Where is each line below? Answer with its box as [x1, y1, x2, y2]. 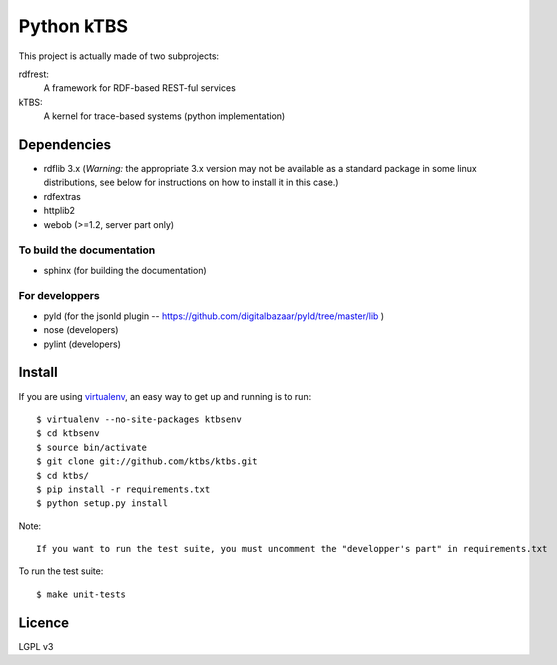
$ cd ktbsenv [36, 428, 100, 439]
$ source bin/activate [36, 441, 148, 453]
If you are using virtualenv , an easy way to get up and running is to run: [18, 390, 312, 402]
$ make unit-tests [36, 588, 127, 600]
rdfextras [43, 190, 82, 202]
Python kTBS [18, 15, 129, 37]
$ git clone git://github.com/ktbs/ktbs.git [36, 456, 259, 467]
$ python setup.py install [36, 498, 169, 509]
